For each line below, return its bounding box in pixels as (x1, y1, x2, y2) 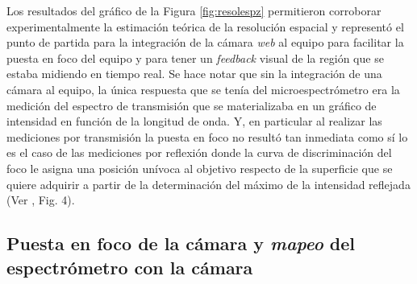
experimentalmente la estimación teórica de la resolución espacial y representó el (6, 18, 404, 35)
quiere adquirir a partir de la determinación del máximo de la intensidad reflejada (6, 175, 411, 192)
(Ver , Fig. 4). (6, 191, 75, 208)
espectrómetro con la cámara (6, 254, 253, 279)
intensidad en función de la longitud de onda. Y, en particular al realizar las (6, 113, 382, 130)
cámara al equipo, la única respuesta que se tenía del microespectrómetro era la (6, 80, 400, 97)
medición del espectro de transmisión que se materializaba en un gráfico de (6, 97, 377, 113)
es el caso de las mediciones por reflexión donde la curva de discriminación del (6, 144, 392, 161)
